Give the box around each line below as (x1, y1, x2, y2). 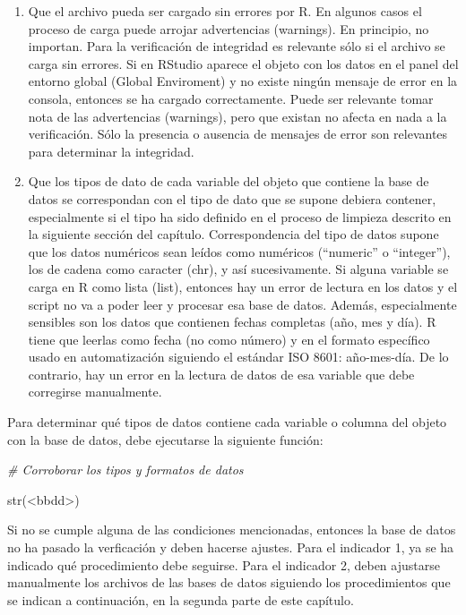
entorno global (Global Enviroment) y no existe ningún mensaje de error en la (28, 72, 458, 90)
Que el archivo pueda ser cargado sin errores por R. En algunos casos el (28, 2, 422, 20)
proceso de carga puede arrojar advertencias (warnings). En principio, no (28, 19, 429, 38)
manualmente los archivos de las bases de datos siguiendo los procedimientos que (7, 573, 451, 592)
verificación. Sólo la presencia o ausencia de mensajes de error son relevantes (28, 124, 448, 143)
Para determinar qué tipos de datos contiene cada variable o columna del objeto (7, 413, 447, 431)
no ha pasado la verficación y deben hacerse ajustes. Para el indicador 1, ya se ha (7, 538, 454, 557)
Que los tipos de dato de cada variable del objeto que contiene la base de (28, 172, 429, 191)
